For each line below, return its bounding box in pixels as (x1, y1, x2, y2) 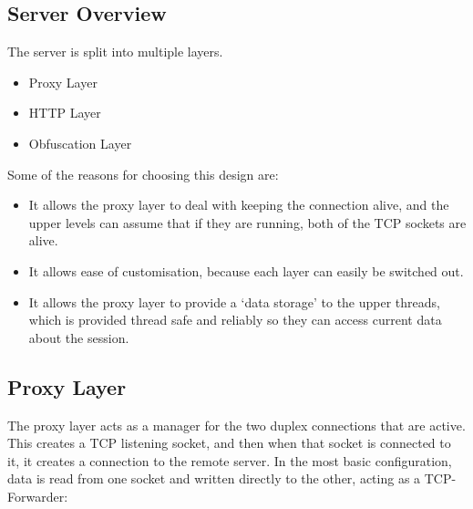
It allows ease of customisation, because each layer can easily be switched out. (28, 261, 464, 280)
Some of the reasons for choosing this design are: (7, 164, 279, 183)
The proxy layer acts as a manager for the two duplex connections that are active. (7, 415, 466, 434)
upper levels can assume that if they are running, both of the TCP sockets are (28, 213, 467, 232)
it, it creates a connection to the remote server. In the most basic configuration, (7, 451, 452, 470)
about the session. (28, 327, 129, 347)
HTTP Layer (28, 103, 101, 122)
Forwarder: (7, 486, 68, 505)
